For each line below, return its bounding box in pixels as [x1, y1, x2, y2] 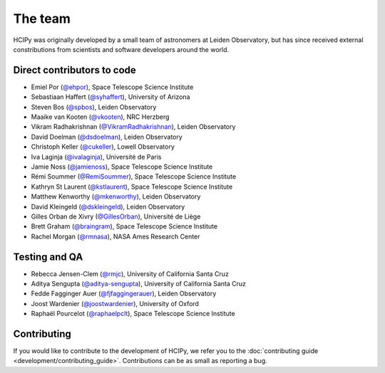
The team [13, 11, 71, 26]
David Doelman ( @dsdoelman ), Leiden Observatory [31, 132, 183, 141]
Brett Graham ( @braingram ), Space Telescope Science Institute [31, 222, 217, 231]
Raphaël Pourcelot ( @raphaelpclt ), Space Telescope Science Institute [31, 310, 235, 318]
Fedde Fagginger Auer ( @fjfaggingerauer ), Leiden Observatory [31, 289, 217, 298]
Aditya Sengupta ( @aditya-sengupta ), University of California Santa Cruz [31, 280, 246, 288]
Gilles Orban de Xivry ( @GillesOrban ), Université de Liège [31, 212, 201, 221]
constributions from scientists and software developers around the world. [13, 45, 230, 53]
